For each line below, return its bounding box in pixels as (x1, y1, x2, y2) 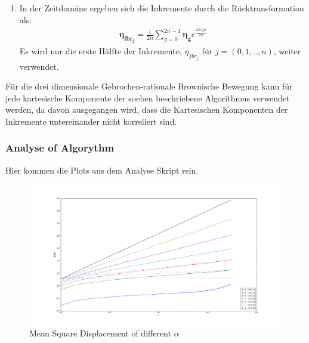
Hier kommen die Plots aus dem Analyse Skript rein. (5, 163, 199, 176)
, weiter (273, 45, 301, 57)
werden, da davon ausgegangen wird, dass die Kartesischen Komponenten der (5, 103, 288, 116)
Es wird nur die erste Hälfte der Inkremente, (19, 45, 182, 57)
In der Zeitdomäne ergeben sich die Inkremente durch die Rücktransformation (19, 2, 304, 14)
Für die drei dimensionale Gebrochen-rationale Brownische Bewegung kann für (5, 80, 293, 92)
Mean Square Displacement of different (29, 327, 171, 339)
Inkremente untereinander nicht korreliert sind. (5, 115, 177, 127)
